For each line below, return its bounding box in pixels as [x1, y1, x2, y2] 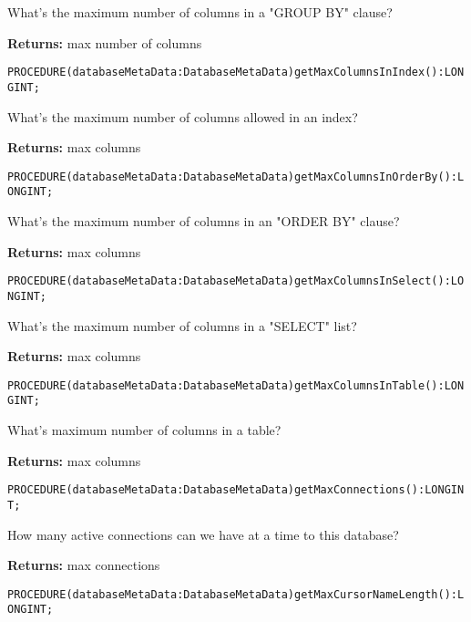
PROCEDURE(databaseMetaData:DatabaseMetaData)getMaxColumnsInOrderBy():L [7, 170, 465, 183]
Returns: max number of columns [7, 33, 202, 52]
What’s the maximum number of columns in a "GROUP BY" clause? [7, 3, 393, 21]
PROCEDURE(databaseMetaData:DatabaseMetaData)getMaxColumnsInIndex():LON [7, 66, 465, 79]
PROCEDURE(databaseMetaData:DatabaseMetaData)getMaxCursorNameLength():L [7, 587, 465, 601]
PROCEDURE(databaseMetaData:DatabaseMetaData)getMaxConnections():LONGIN [7, 483, 465, 497]
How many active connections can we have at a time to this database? [7, 524, 399, 544]
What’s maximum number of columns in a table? [7, 420, 282, 439]
